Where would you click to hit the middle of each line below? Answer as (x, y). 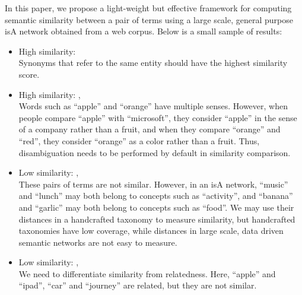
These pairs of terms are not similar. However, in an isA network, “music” (153, 184)
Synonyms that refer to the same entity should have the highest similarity (153, 63)
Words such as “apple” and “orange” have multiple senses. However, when (153, 106)
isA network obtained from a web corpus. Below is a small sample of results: (144, 31)
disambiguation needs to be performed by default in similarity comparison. (155, 152)
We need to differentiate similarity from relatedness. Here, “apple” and (147, 273)
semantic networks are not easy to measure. (98, 242)
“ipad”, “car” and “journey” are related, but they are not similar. (138, 285)
